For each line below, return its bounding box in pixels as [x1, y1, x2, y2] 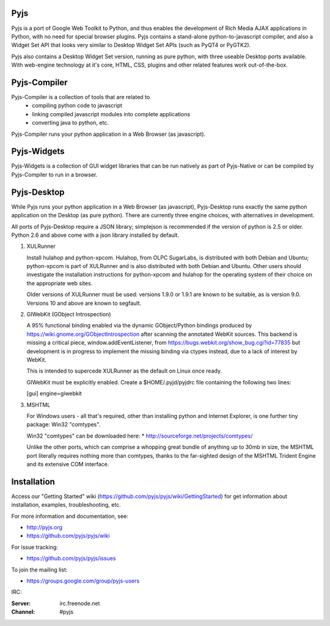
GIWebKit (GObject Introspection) [26, 311, 111, 318]
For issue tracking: [11, 543, 58, 551]
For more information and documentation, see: [11, 512, 128, 520]
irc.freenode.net [59, 600, 100, 607]
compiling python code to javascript [32, 102, 122, 110]
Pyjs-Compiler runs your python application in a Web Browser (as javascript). [11, 130, 206, 138]
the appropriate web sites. [26, 279, 93, 287]
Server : [11, 600, 31, 607]
